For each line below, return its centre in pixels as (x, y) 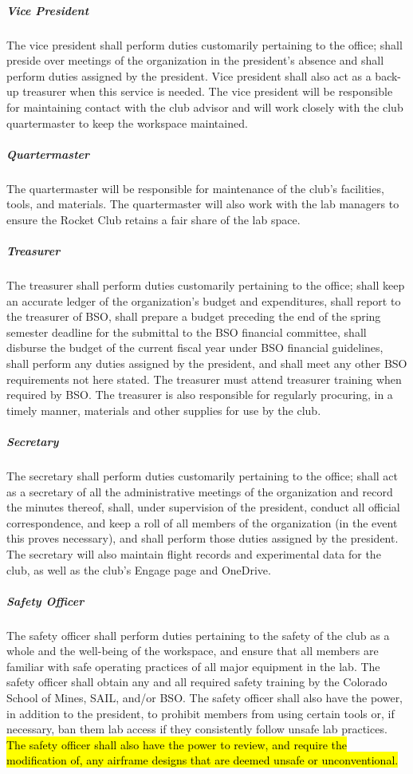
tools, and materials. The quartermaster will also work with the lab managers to (203, 204)
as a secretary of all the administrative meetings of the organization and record (200, 491)
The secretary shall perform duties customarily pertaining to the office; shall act (202, 475)
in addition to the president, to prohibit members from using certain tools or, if (201, 713)
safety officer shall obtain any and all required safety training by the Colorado (197, 682)
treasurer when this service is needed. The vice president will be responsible (208, 91)
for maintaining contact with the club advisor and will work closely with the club (205, 107)
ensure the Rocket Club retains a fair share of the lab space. (153, 219)
